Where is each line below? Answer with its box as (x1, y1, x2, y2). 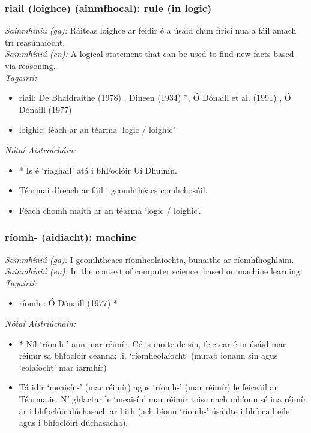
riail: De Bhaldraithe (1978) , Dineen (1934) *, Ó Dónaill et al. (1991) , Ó (19, 91, 291, 104)
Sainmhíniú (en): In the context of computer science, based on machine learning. (5, 265, 303, 277)
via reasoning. (5, 59, 56, 71)
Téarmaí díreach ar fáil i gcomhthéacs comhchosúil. (19, 184, 208, 196)
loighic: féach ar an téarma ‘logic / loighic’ (19, 123, 175, 136)
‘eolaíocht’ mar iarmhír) (19, 360, 107, 373)
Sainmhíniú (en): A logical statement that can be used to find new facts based (5, 47, 294, 60)
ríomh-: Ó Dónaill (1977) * (19, 297, 118, 309)
